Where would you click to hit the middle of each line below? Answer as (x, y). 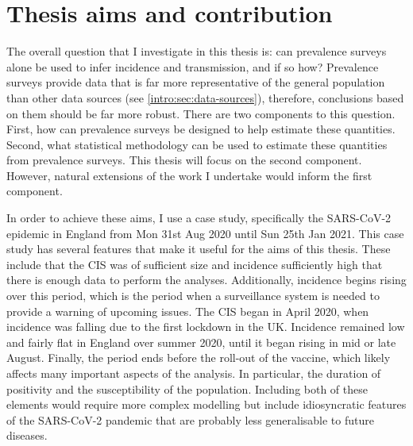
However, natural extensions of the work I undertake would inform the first (189, 175)
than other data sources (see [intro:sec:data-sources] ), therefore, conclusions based (205, 97)
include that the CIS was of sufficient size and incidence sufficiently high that (195, 264)
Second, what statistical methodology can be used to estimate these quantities (197, 144)
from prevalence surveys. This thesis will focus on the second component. (184, 160)
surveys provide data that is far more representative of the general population (196, 82)
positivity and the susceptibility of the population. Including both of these (187, 388)
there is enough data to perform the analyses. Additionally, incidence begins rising (206, 280)
